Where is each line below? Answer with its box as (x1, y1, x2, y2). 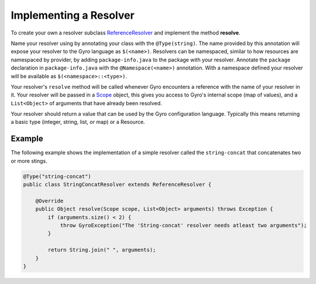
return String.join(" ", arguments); (47, 247, 156, 254)
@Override (35, 198, 64, 204)
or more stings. (11, 157, 48, 164)
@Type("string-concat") (23, 173, 92, 179)
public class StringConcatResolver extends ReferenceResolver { (23, 181, 212, 188)
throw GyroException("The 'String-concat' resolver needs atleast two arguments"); (60, 222, 307, 229)
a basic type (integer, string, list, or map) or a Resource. (11, 119, 146, 126)
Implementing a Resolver (11, 9, 135, 22)
